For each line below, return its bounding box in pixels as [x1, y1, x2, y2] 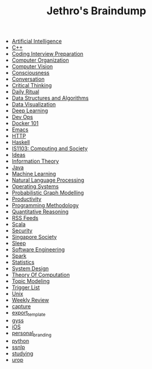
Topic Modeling [11, 277, 50, 285]
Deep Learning [11, 107, 48, 114]
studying [11, 349, 34, 357]
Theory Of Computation [11, 272, 70, 279]
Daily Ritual [11, 88, 40, 96]
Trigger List [11, 284, 40, 291]
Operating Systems [11, 183, 59, 190]
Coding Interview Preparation [11, 51, 84, 58]
